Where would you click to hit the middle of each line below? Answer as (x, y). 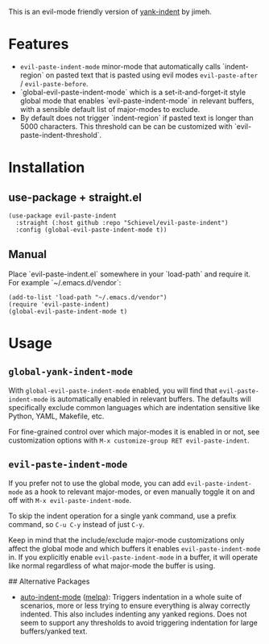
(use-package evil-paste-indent (62, 216)
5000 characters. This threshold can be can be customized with (126, 126)
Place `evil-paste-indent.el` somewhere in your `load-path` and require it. (130, 274)
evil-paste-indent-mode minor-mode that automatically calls (120, 66)
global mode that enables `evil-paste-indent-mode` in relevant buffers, (137, 101)
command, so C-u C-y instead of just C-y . (77, 524)
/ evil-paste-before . (54, 83)
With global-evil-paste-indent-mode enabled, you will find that (113, 390)
